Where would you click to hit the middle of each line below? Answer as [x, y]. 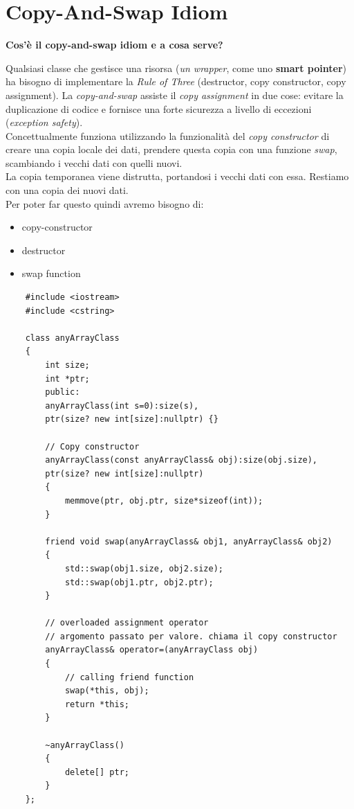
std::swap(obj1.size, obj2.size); [144, 568]
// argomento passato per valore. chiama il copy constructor [191, 636]
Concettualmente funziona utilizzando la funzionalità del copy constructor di [168, 135]
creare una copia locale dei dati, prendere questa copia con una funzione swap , [171, 149]
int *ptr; [67, 379]
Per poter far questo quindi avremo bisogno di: [105, 203]
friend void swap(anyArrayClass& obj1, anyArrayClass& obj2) [189, 541]
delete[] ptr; [97, 772]
